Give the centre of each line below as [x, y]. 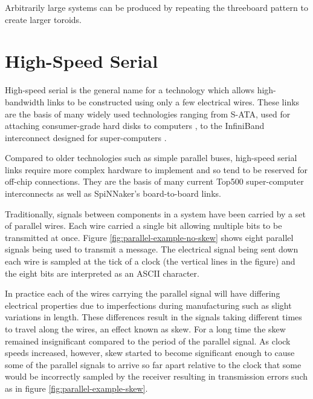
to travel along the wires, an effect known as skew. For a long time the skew [145, 329]
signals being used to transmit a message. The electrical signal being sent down [152, 249]
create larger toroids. [44, 19]
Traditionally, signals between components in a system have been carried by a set [155, 213]
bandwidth [25, 101]
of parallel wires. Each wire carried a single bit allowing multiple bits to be [144, 226]
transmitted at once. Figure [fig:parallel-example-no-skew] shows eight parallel [149, 237]
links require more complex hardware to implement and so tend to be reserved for [156, 169]
